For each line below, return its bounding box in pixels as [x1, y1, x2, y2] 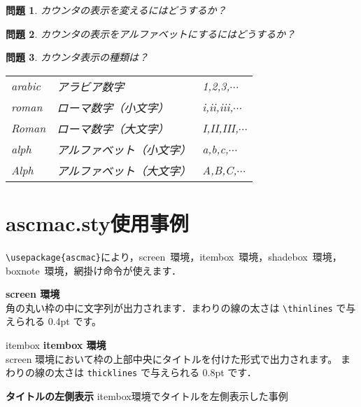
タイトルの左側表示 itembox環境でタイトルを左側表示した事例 [6, 388, 288, 403]
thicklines [87, 368, 138, 379]
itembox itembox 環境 [6, 338, 106, 352]
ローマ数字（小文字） [57, 99, 169, 116]
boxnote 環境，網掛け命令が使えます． [6, 263, 182, 277]
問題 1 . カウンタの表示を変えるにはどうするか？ [6, 3, 227, 17]
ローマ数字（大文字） [57, 120, 169, 137]
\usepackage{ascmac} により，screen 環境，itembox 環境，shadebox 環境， [6, 249, 342, 263]
